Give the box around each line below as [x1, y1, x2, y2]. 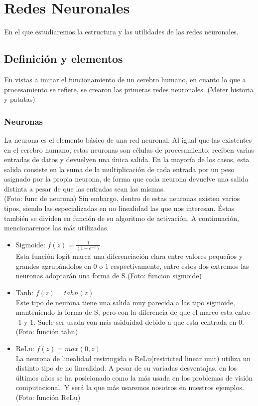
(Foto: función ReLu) [15, 392, 81, 402]
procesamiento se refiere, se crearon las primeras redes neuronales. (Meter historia [4, 84, 254, 94]
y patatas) [4, 94, 35, 104]
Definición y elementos [4, 51, 123, 66]
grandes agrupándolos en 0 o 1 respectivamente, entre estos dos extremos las [15, 260, 249, 271]
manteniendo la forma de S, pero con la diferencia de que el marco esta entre [15, 307, 251, 317]
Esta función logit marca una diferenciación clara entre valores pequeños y [15, 251, 243, 261]
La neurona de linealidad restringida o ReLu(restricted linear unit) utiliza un [15, 353, 251, 363]
